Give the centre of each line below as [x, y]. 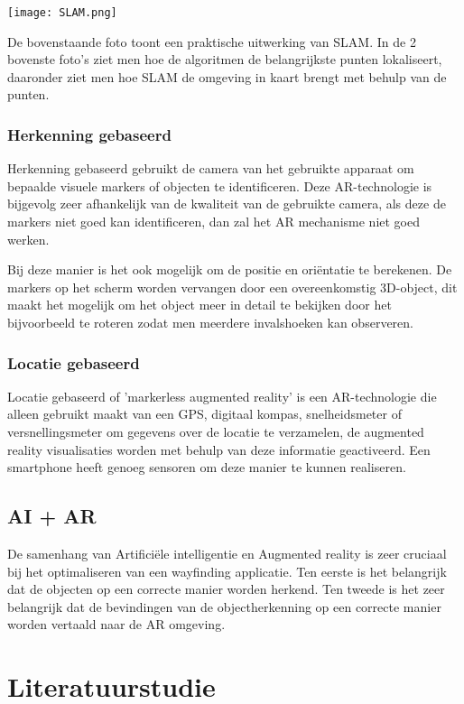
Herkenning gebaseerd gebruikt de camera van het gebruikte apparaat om [211, 168]
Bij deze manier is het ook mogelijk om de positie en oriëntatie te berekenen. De [230, 269]
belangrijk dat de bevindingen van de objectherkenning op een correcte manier [224, 606]
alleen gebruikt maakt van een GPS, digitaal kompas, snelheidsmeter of [204, 414]
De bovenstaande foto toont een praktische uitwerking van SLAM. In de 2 [212, 41]
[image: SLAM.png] [62, 13]
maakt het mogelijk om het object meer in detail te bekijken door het [200, 305]
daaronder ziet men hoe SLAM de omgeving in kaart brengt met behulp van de [227, 76]
